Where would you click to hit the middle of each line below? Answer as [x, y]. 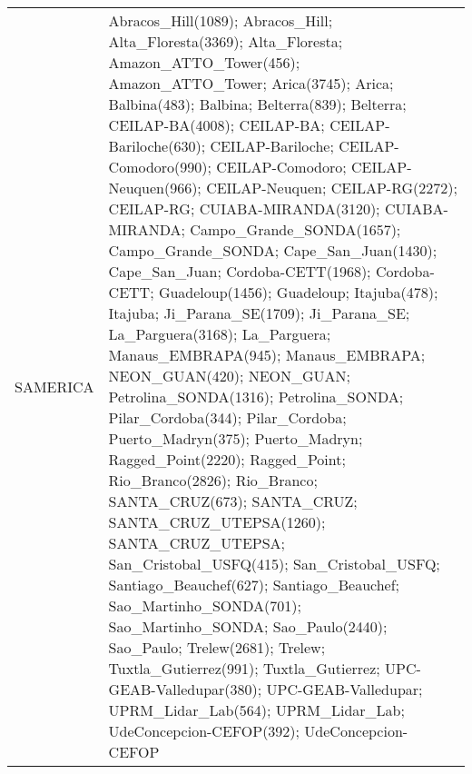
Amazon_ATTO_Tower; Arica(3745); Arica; [251, 83]
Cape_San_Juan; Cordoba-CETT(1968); [240, 271]
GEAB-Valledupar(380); [185, 689]
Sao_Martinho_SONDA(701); [205, 605]
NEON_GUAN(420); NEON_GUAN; [230, 376]
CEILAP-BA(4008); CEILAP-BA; [216, 125]
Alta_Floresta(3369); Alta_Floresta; [226, 41]
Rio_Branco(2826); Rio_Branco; [213, 480]
